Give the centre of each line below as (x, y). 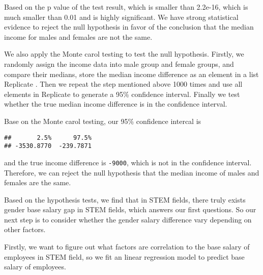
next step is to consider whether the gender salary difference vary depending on (128, 219)
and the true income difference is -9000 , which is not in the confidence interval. (128, 162)
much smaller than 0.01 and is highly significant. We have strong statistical (121, 17)
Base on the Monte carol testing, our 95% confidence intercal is (103, 121)
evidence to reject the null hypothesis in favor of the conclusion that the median (129, 27)
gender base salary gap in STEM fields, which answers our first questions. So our (130, 209)
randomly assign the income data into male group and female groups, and (119, 64)
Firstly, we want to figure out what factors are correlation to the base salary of (127, 247)
